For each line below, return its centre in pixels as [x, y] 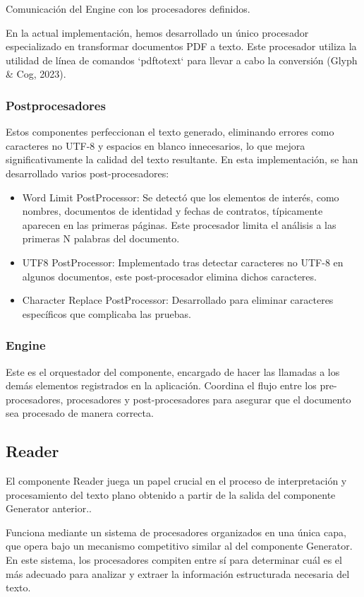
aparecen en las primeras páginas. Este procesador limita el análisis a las [179, 224]
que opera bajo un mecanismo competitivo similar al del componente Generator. [179, 546]
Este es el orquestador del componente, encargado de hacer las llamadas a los [173, 371]
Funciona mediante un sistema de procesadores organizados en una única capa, [176, 532]
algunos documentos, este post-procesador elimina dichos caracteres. [169, 276]
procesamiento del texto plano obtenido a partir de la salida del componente [171, 494]
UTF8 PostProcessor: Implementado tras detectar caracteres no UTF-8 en [183, 262]
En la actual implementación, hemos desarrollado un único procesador [157, 32]
